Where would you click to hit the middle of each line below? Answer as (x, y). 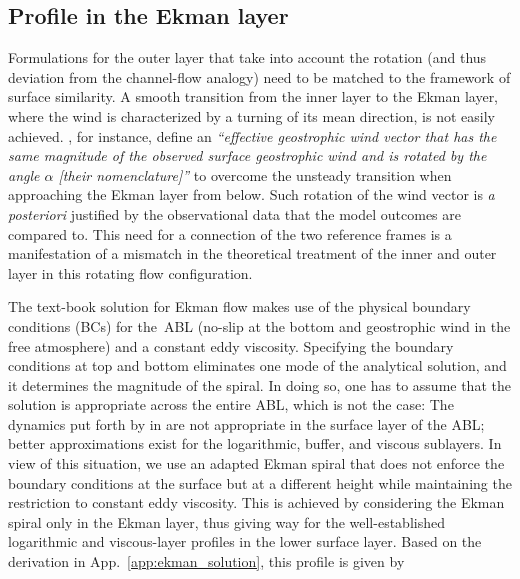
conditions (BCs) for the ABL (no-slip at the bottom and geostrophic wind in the (259, 325)
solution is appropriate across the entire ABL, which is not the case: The (231, 404)
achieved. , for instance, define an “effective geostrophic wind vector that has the (252, 135)
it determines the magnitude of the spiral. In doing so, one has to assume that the (259, 384)
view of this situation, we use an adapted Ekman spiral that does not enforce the (256, 463)
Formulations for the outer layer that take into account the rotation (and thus (247, 57)
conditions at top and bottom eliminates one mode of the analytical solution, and (257, 365)
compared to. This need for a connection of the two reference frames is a (230, 233)
